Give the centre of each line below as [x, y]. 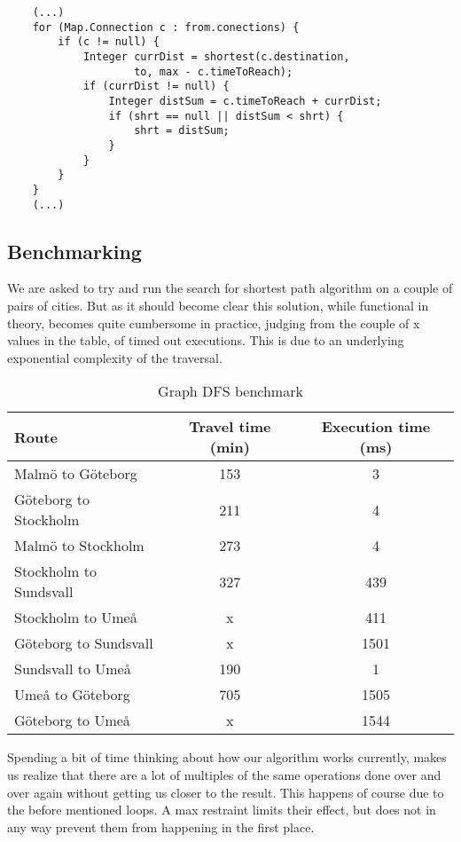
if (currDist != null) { [156, 87]
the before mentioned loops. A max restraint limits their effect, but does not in [222, 810]
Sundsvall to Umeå [73, 669]
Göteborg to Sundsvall [84, 643]
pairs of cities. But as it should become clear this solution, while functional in [218, 305]
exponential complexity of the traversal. [115, 357]
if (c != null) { [109, 42]
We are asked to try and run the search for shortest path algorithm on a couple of [230, 288]
